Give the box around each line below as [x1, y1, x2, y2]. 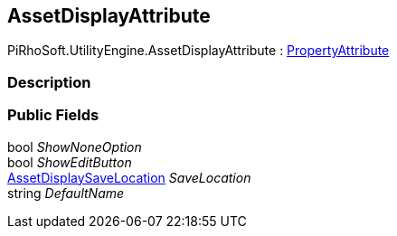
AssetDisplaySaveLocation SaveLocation [7, 169, 251, 185]
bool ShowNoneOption [7, 138, 142, 155]
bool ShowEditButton [7, 154, 132, 170]
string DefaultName [7, 184, 125, 201]
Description [7, 72, 91, 91]
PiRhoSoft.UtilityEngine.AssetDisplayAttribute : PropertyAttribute [7, 42, 390, 59]
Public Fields [7, 106, 99, 125]
